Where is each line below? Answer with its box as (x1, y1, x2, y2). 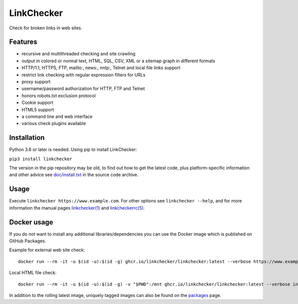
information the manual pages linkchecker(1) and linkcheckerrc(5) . (9, 204, 145, 211)
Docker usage (9, 218, 53, 226)
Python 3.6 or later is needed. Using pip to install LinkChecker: (9, 147, 137, 153)
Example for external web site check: (9, 247, 85, 253)
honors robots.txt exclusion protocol (21, 93, 96, 99)
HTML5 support (21, 106, 54, 112)
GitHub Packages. (9, 238, 47, 244)
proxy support (21, 79, 51, 85)
